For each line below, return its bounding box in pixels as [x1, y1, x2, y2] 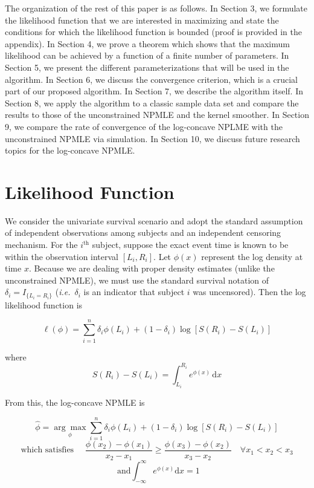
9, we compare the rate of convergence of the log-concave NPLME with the [5, 120, 283, 132]
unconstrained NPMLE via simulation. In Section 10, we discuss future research [5, 132, 300, 145]
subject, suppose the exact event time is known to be [92, 238, 289, 251]
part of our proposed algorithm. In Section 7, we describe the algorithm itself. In [5, 85, 303, 97]
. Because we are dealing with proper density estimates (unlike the [28, 262, 275, 275]
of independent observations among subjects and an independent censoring [5, 226, 281, 239]
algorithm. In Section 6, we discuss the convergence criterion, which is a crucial [5, 73, 298, 85]
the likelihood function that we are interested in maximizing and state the [5, 13, 279, 26]
